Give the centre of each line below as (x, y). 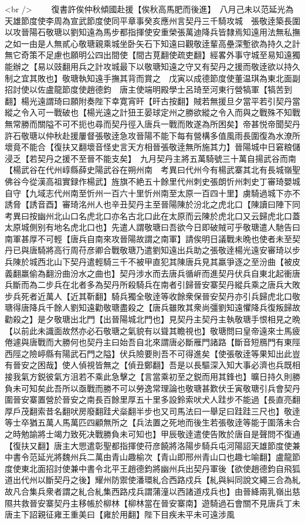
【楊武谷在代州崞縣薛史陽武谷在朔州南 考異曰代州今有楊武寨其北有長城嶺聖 (152, 170)
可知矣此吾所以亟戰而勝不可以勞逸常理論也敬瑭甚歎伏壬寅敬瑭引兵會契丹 (160, 388)
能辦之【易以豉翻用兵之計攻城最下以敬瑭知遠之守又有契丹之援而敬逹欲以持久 (152, 66)
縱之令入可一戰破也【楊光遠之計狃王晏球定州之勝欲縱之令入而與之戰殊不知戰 (152, 112)
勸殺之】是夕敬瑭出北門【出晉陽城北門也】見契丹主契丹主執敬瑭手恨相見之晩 (152, 319)
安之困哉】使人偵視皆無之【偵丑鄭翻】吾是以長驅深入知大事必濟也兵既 (156, 365)
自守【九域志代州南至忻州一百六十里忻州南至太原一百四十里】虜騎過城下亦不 (152, 193)
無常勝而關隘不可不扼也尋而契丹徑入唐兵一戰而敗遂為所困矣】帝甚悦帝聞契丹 (152, 123)
